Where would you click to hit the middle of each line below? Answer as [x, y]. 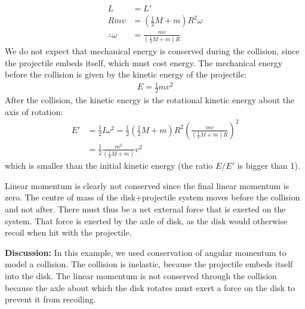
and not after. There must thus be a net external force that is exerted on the [145, 208]
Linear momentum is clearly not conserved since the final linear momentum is [147, 185]
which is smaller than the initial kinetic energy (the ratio [109, 166]
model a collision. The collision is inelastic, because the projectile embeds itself [149, 264]
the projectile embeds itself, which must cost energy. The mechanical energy [144, 62]
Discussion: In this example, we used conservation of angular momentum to [146, 252]
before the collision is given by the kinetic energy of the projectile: [126, 74]
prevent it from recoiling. [50, 299]
